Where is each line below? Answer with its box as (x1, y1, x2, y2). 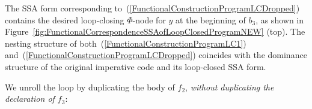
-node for (132, 13, 166, 26)
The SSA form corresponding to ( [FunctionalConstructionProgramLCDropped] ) (5, 2, 300, 14)
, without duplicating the (185, 80, 274, 93)
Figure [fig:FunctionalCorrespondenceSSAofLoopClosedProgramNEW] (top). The (5, 25, 305, 38)
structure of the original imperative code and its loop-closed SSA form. (5, 60, 266, 72)
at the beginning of (176, 13, 246, 26)
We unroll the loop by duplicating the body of (5, 80, 175, 93)
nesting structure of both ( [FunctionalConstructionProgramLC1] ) (5, 37, 246, 49)
